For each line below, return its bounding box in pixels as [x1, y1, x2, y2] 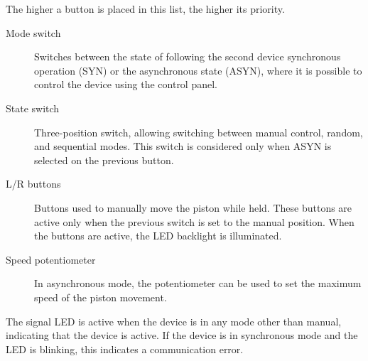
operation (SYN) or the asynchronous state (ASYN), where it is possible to [34, 63, 362, 77]
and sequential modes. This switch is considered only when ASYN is [34, 139, 332, 153]
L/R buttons [6, 176, 61, 191]
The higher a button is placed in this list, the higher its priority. [6, 1, 285, 16]
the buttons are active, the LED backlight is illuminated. [34, 228, 282, 243]
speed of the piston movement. [34, 289, 167, 304]
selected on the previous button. [34, 152, 174, 167]
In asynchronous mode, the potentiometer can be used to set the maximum [34, 276, 362, 291]
